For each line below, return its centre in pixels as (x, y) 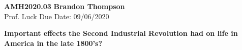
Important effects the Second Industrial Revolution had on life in (121, 33)
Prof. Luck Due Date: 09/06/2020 (57, 16)
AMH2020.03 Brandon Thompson (65, 6)
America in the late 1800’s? (53, 43)
